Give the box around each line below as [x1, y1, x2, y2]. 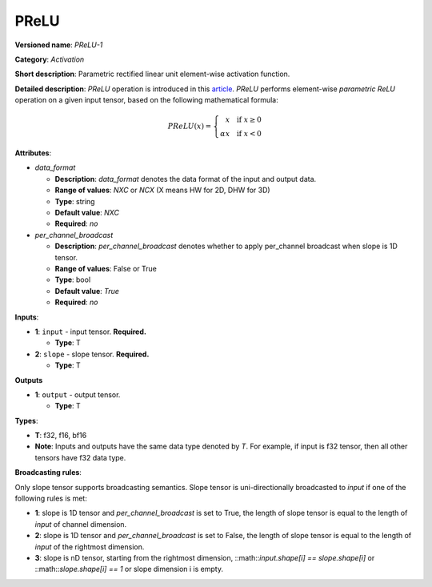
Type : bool [54, 275, 91, 284]
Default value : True [54, 286, 120, 296]
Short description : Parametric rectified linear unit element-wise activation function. [14, 69, 290, 79]
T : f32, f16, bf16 [34, 431, 87, 440]
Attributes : [14, 148, 52, 158]
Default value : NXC [54, 208, 120, 218]
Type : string [54, 196, 95, 206]
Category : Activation [14, 54, 85, 64]
